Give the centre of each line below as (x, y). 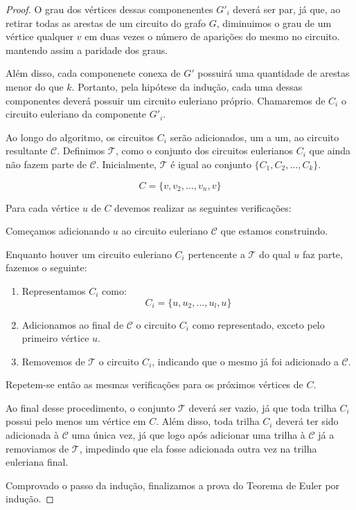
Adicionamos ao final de (73, 324)
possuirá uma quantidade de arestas (274, 73)
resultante (27, 151)
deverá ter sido (307, 421)
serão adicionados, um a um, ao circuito (255, 137)
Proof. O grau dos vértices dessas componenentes (109, 9)
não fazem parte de (46, 164)
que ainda (330, 151)
